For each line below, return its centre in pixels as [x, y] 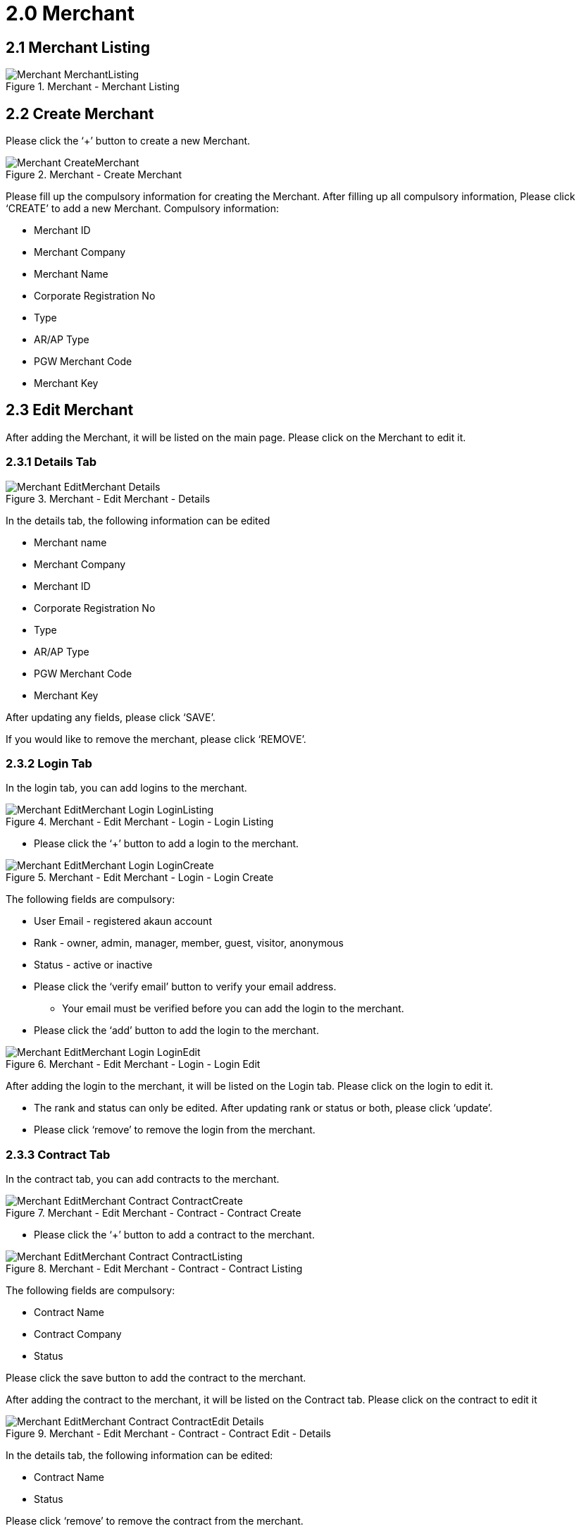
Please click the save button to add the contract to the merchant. [156, 1378]
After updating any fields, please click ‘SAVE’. [111, 717]
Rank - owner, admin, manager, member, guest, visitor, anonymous [189, 943]
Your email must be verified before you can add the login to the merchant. [233, 1009]
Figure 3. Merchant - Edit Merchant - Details [108, 498]
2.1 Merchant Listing [78, 47]
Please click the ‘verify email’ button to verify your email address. [185, 987]
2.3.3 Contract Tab [58, 1154]
